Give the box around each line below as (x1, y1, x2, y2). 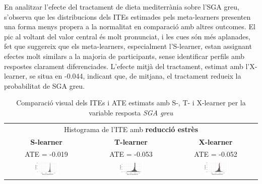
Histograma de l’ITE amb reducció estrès (63, 124, 199, 134)
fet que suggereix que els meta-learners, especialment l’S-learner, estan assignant (4, 41, 252, 51)
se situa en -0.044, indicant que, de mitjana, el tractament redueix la (29, 71, 241, 81)
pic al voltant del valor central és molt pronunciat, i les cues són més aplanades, (4, 31, 250, 41)
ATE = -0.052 (194, 149, 237, 159)
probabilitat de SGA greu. (4, 80, 85, 91)
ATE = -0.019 (25, 149, 68, 159)
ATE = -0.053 (109, 149, 153, 159)
